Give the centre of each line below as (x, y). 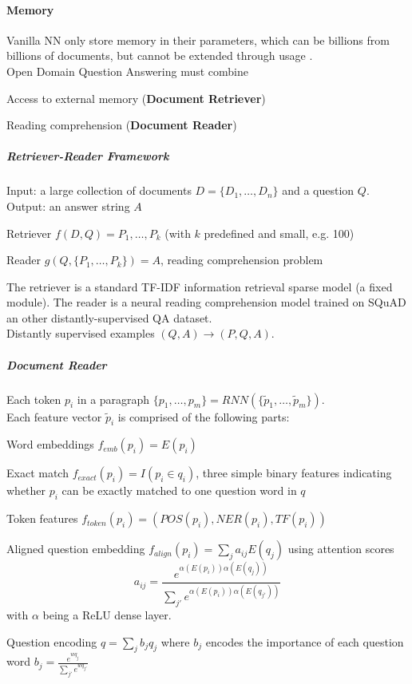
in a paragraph (113, 399)
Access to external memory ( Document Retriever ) (136, 98)
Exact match (38, 473)
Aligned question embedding (76, 549)
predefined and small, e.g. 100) (279, 233)
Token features (42, 518)
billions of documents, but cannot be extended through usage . (160, 55)
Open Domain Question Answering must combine (128, 71)
